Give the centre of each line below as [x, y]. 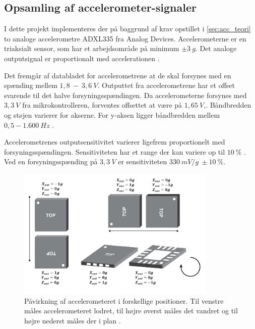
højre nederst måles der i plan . [73, 321]
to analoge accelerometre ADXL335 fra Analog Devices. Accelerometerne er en [125, 38]
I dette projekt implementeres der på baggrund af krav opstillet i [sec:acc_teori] [127, 29]
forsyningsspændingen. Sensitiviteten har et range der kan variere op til [115, 151]
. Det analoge [216, 48]
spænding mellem [31, 85]
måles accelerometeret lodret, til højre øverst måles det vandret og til [131, 311]
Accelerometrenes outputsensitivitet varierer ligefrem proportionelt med [115, 142]
